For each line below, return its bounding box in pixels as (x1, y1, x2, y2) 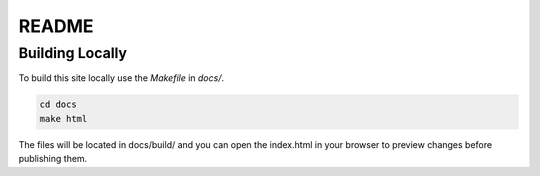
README (18, 15, 94, 37)
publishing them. (18, 153, 88, 165)
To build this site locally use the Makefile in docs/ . (18, 72, 225, 84)
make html (39, 113, 88, 124)
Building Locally (18, 44, 128, 62)
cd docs (39, 99, 77, 110)
